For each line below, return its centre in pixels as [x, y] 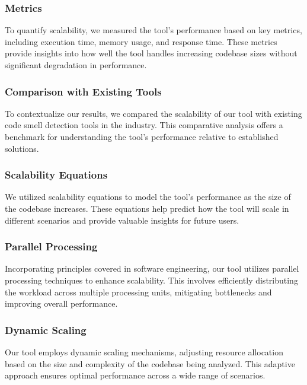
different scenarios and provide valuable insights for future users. [122, 220]
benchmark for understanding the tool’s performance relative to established [142, 136]
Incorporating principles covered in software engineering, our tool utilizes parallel [152, 268]
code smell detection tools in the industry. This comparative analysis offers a [144, 125]
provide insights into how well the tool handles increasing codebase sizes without [151, 53]
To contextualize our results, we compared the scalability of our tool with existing [153, 113]
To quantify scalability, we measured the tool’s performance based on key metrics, [153, 30]
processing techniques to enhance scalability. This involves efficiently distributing [151, 280]
